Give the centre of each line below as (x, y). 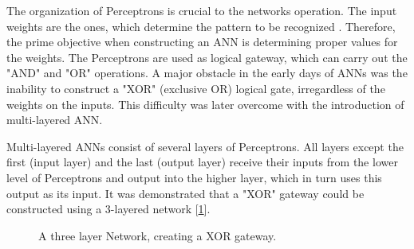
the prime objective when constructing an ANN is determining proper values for (202, 42)
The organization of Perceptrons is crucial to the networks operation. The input (202, 10)
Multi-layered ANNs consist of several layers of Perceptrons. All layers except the (205, 146)
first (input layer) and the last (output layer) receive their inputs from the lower (202, 162)
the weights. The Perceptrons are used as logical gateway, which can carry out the (207, 57)
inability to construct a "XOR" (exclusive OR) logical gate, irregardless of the (196, 88)
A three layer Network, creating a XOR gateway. (158, 235)
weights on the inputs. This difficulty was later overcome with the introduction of (205, 104)
